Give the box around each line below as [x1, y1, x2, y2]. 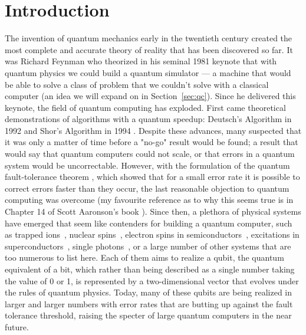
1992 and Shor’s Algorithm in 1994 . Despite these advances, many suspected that [5, 124, 302, 136]
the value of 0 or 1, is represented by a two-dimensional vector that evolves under [5, 274, 299, 287]
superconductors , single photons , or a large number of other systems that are [5, 239, 291, 252]
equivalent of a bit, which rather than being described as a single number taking [5, 263, 295, 275]
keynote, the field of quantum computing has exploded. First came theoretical [5, 101, 286, 113]
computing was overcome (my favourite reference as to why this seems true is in [5, 193, 294, 206]
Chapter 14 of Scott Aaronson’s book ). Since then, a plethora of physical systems [5, 205, 301, 218]
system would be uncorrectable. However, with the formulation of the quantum [5, 159, 290, 171]
